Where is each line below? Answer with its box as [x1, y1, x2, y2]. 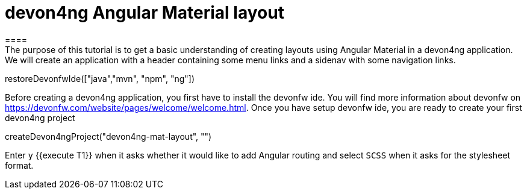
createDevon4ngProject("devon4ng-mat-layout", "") [5, 131, 212, 142]
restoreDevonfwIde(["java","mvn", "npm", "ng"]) [5, 73, 195, 84]
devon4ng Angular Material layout [5, 2, 284, 23]
